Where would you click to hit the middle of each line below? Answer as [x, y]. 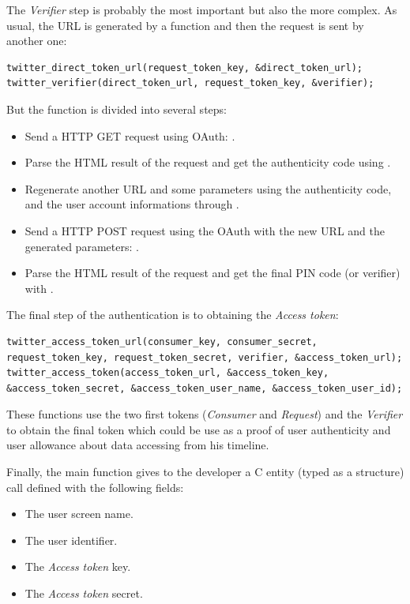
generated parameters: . [82, 246]
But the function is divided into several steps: [117, 109]
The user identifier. [71, 540]
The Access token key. [78, 566]
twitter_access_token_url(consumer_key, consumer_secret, [162, 341]
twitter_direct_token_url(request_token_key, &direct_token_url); [185, 68]
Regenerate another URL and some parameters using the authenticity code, [208, 188]
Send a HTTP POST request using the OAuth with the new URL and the [205, 230]
